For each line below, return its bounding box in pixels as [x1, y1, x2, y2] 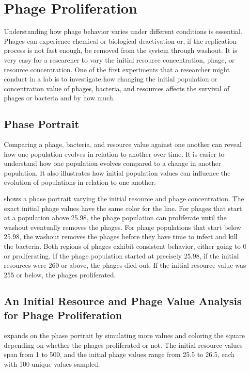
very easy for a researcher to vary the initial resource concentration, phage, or [4, 54, 235, 65]
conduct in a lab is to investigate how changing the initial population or [4, 74, 218, 84]
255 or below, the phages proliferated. [4, 269, 116, 279]
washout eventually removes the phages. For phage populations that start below [4, 222, 241, 232]
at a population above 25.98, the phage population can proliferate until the [4, 212, 227, 223]
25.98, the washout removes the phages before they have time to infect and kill [4, 231, 238, 242]
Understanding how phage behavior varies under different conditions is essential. [4, 26, 242, 36]
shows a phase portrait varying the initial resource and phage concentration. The [4, 194, 244, 204]
